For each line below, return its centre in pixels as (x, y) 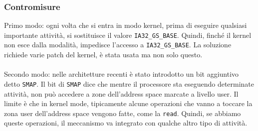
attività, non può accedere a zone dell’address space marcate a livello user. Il (121, 93)
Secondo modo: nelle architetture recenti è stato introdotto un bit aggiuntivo (122, 74)
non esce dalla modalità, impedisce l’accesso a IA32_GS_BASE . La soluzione (118, 45)
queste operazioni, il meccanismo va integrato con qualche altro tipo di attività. (126, 123)
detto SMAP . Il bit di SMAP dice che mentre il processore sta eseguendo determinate (129, 83)
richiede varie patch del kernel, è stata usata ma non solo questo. (103, 55)
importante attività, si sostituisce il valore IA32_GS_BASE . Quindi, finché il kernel (128, 35)
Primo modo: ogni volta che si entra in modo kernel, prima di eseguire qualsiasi (126, 25)
